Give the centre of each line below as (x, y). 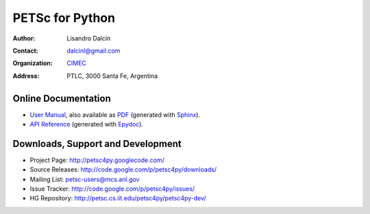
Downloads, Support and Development (97, 144)
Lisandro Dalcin (89, 38)
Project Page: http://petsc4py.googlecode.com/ (97, 160)
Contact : (26, 51)
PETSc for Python (64, 18)
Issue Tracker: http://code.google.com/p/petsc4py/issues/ (112, 189)
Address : (26, 76)
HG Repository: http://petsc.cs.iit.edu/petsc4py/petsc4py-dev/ (118, 198)
